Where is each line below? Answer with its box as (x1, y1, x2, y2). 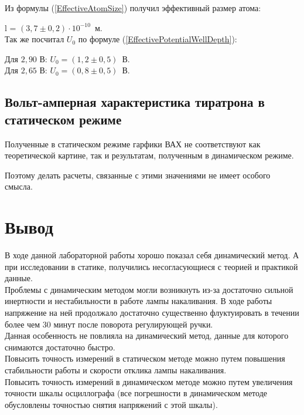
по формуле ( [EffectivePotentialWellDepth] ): (78, 33, 237, 45)
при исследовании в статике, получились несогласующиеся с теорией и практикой (5, 260, 298, 272)
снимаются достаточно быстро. (5, 340, 115, 353)
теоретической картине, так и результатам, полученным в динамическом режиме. (5, 149, 294, 161)
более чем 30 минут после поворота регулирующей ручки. (5, 318, 213, 330)
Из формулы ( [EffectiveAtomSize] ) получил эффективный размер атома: (5, 2, 261, 14)
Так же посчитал (5, 33, 64, 45)
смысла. (5, 180, 33, 193)
